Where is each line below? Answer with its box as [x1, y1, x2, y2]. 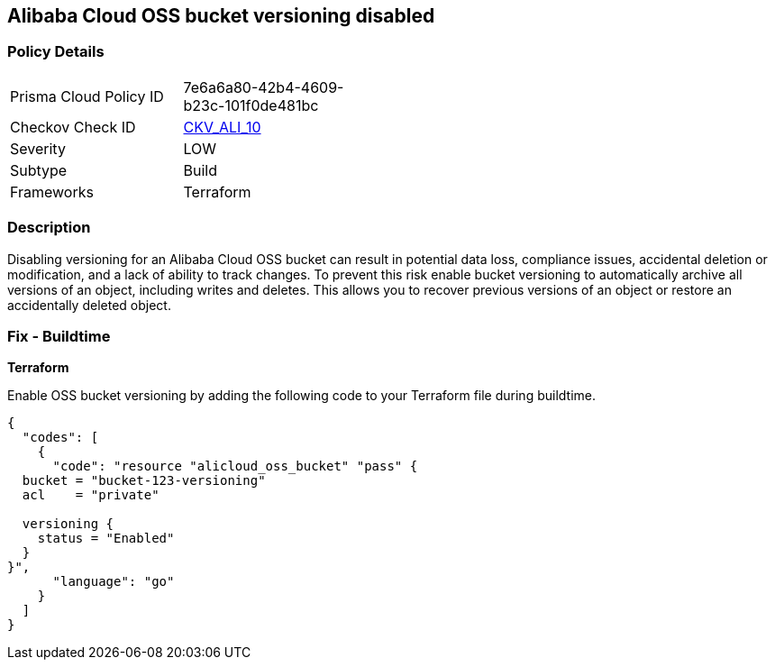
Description [7, 218, 91, 237]
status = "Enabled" [37, 531, 175, 546]
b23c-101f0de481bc [183, 96, 319, 114]
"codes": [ [22, 430, 99, 445]
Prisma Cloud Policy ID [10, 87, 164, 105]
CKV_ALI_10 [183, 117, 261, 136]
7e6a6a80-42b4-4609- [183, 78, 344, 96]
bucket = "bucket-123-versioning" [22, 473, 266, 489]
